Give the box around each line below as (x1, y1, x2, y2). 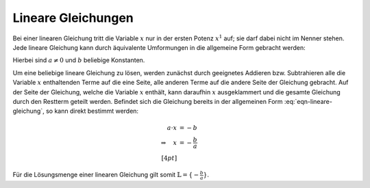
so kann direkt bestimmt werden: (45, 107, 139, 116)
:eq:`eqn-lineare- (284, 97, 332, 105)
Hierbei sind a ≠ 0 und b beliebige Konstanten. (12, 56, 145, 64)
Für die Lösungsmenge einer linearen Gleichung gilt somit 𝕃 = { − (12, 171, 199, 179)
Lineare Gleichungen (12, 10, 134, 25)
